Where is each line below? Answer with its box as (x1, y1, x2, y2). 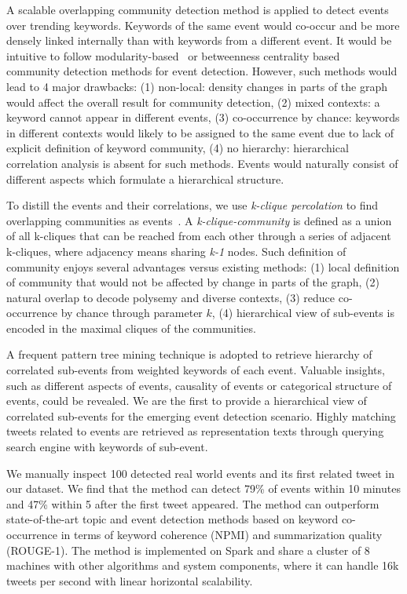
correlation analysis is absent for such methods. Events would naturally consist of (6, 155, 398, 171)
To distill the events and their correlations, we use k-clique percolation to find (6, 197, 379, 213)
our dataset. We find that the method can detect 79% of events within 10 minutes (6, 480, 401, 497)
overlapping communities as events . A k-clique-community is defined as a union (6, 212, 392, 228)
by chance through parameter (60, 304, 203, 321)
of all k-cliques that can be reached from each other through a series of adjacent (6, 228, 391, 244)
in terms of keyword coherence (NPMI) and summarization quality (60, 527, 383, 542)
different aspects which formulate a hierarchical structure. (6, 170, 284, 187)
